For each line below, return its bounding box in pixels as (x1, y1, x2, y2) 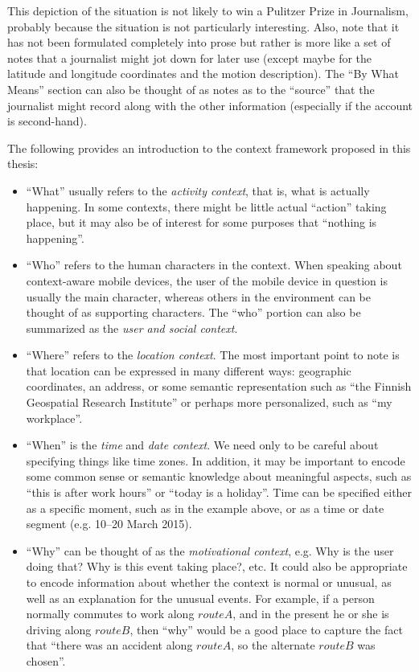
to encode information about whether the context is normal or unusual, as (26, 574, 392, 590)
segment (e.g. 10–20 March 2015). (26, 515, 192, 532)
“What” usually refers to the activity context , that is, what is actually (26, 182, 370, 199)
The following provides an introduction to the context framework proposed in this (7, 139, 411, 156)
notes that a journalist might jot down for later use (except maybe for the (7, 49, 372, 66)
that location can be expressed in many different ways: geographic (26, 362, 351, 379)
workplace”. (26, 409, 83, 426)
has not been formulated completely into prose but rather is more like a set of (7, 34, 391, 51)
